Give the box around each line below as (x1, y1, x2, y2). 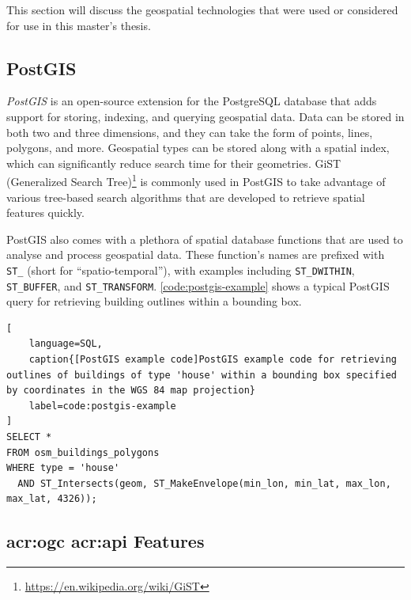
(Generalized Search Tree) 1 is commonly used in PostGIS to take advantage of (6, 171, 386, 190)
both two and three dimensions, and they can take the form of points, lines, (6, 123, 373, 140)
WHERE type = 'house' (6, 462, 120, 474)
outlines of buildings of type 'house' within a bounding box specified (6, 369, 397, 381)
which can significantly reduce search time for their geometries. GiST (6, 154, 341, 171)
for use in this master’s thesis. (6, 17, 151, 33)
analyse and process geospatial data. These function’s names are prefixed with (6, 246, 385, 263)
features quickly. (6, 204, 85, 221)
